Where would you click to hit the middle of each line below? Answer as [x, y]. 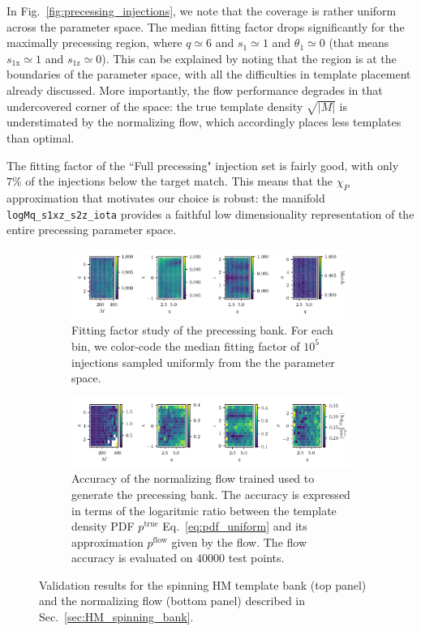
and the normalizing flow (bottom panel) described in [172, 601]
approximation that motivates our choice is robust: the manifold [166, 197]
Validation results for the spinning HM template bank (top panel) [203, 584]
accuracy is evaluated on [132, 558]
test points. [256, 558]
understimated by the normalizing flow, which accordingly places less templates [204, 122]
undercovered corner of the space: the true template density [155, 106]
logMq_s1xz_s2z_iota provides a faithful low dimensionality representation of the [210, 213]
